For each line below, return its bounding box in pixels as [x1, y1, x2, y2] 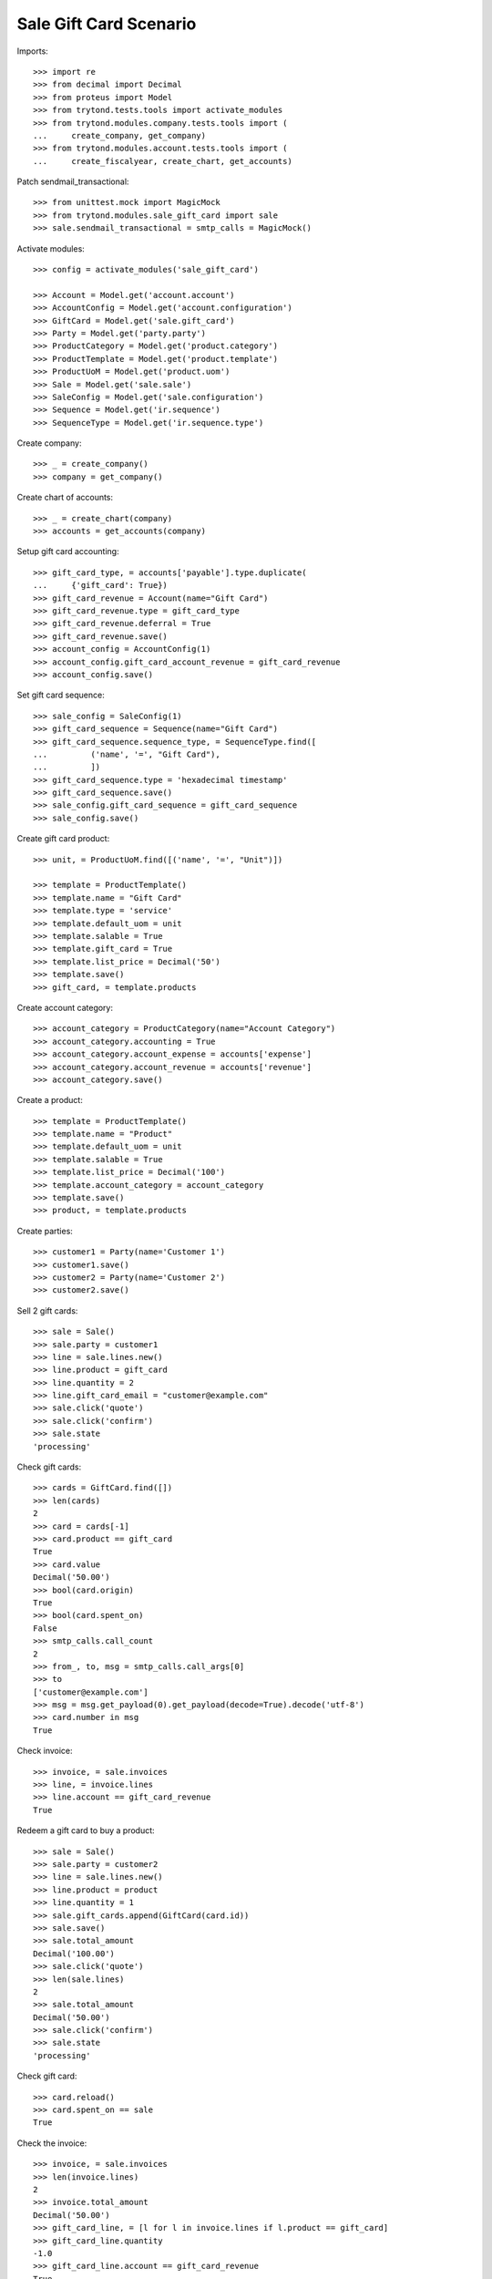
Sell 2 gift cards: [16, 1304, 78, 1316]
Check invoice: [16, 1746, 73, 1757]
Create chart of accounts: [16, 492, 114, 503]
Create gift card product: [16, 833, 110, 844]
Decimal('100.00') [33, 1948, 116, 1959]
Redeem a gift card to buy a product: [16, 1825, 155, 1836]
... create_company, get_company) [33, 130, 207, 140]
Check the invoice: [16, 2138, 87, 2149]
